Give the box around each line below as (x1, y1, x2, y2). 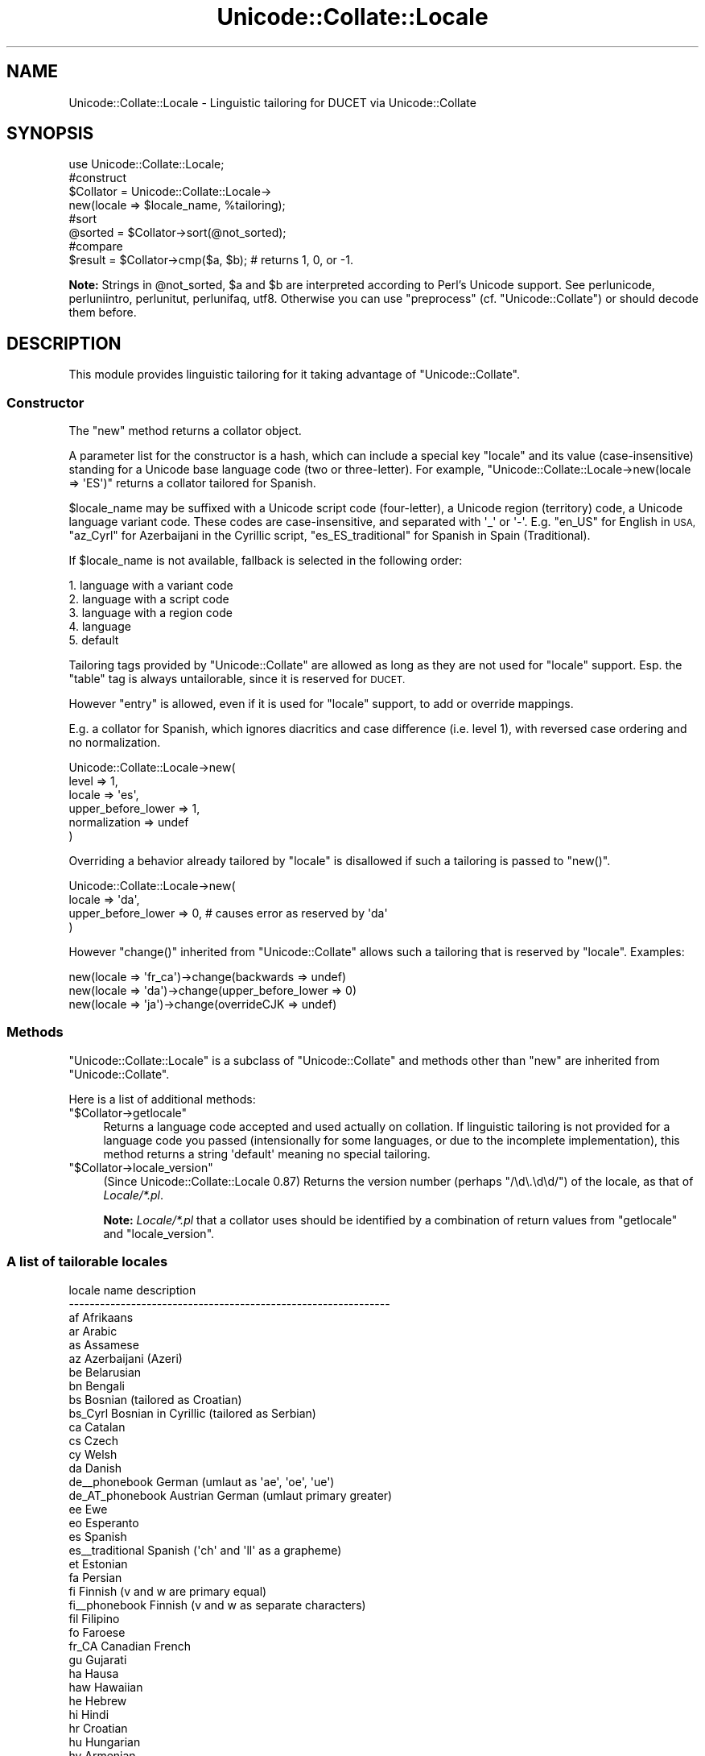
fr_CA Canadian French (68, 1638, 192, 1653)
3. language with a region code (68, 606, 233, 620)
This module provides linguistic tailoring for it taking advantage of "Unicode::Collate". (68, 367, 521, 382)
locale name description (68, 1282, 196, 1297)
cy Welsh (68, 1447, 117, 1461)
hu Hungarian (68, 1734, 141, 1749)
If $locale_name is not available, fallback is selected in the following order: (68, 553, 463, 568)
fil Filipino (68, 1611, 120, 1626)
